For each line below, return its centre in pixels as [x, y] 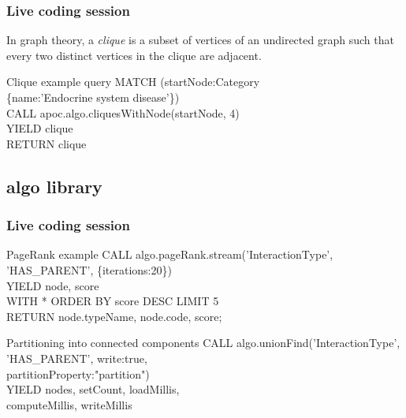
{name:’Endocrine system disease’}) [93, 97]
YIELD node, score [53, 285]
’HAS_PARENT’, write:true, [77, 358]
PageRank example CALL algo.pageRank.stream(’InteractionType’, [170, 254]
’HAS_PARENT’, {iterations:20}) [89, 269]
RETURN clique [47, 143]
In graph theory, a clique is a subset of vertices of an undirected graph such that [200, 40]
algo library [54, 186]
